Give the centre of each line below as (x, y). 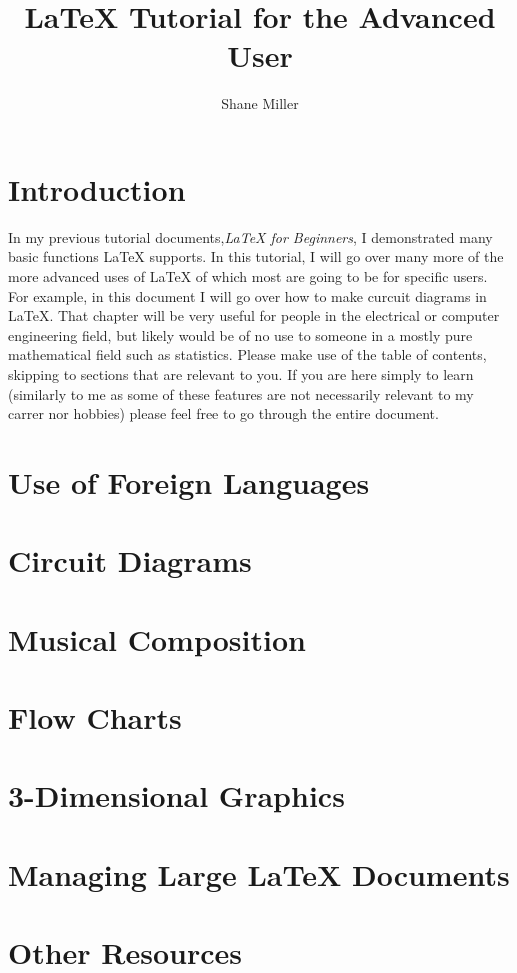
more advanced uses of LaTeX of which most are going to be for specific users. (248, 276)
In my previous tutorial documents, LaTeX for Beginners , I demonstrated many (250, 236)
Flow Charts (95, 717)
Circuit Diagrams (130, 560)
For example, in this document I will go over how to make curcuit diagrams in (247, 295)
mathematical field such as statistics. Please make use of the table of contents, (247, 354)
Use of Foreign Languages (189, 481)
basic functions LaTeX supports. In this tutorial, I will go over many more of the (256, 256)
